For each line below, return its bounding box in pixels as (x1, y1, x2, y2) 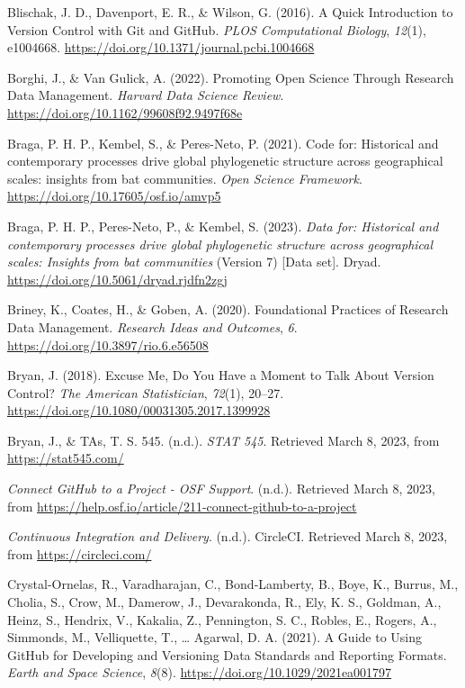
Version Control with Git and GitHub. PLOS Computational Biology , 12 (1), (7, 20, 426, 39)
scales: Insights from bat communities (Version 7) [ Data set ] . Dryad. (7, 252, 381, 271)
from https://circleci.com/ (7, 544, 152, 563)
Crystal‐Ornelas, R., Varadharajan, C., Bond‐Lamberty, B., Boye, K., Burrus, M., (7, 575, 459, 593)
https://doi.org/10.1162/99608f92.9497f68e (7, 103, 243, 122)
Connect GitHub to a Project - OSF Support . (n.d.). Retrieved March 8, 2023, (7, 479, 435, 498)
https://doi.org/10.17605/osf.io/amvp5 (7, 186, 221, 205)
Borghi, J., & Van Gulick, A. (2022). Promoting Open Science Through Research (7, 68, 454, 86)
